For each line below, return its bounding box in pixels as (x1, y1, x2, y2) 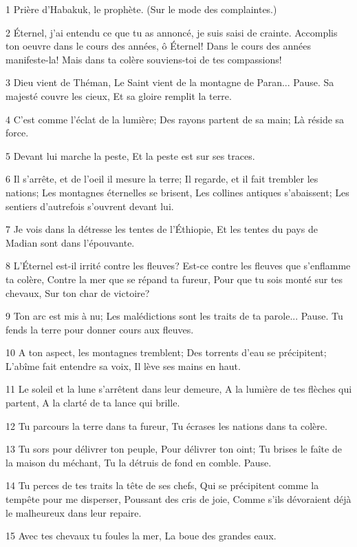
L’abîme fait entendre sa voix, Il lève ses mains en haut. (6, 358, 241, 373)
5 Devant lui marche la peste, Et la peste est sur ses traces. (6, 148, 255, 163)
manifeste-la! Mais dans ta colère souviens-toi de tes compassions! (6, 52, 282, 66)
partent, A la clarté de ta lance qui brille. (6, 395, 180, 410)
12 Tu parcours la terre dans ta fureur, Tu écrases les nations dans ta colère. (6, 418, 327, 433)
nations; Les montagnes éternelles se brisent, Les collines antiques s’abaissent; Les (6, 185, 349, 199)
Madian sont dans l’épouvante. (6, 235, 135, 249)
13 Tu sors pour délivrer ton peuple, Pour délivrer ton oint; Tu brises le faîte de (6, 442, 342, 456)
